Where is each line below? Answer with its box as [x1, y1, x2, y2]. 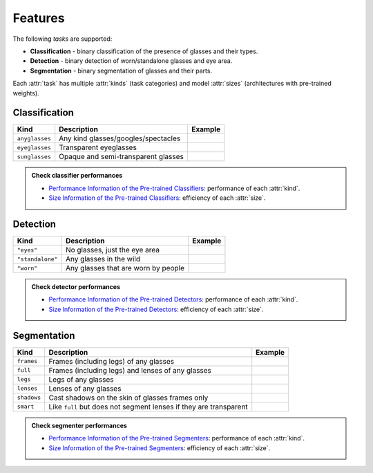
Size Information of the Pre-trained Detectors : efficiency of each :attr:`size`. [48, 305, 264, 313]
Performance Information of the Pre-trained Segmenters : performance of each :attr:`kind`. [48, 434, 305, 443]
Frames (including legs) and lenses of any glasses [48, 365, 212, 375]
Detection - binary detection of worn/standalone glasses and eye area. [30, 57, 233, 65]
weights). [12, 89, 39, 97]
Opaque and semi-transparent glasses [59, 152, 184, 162]
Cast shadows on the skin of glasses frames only [48, 393, 209, 402]
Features [12, 10, 65, 26]
